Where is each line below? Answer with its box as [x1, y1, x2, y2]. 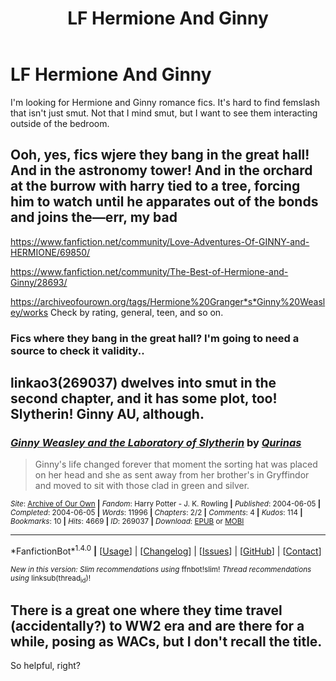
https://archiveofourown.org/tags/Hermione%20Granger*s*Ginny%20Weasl [10, 295, 326, 307]
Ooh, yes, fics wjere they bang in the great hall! [10, 147, 310, 164]
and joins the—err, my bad [10, 209, 178, 226]
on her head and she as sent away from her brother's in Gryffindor [34, 469, 310, 481]
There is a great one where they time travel [10, 602, 283, 619]
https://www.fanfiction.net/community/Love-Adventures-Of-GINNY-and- [10, 235, 310, 247]
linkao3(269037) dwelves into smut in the [10, 375, 277, 392]
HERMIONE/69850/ [10, 246, 91, 258]
